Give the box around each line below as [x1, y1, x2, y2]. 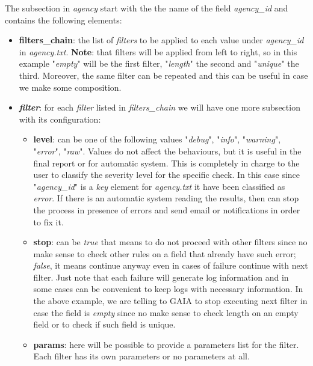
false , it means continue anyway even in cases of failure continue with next [33, 259, 308, 272]
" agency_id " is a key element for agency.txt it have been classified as [33, 180, 285, 192]
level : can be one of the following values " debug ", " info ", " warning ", [33, 133, 281, 145]
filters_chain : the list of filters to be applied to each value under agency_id [19, 34, 304, 46]
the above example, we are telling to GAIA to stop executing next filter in [33, 294, 308, 307]
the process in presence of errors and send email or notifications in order [33, 203, 300, 216]
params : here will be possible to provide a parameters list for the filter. [33, 338, 299, 350]
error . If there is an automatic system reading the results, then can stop [33, 192, 299, 204]
